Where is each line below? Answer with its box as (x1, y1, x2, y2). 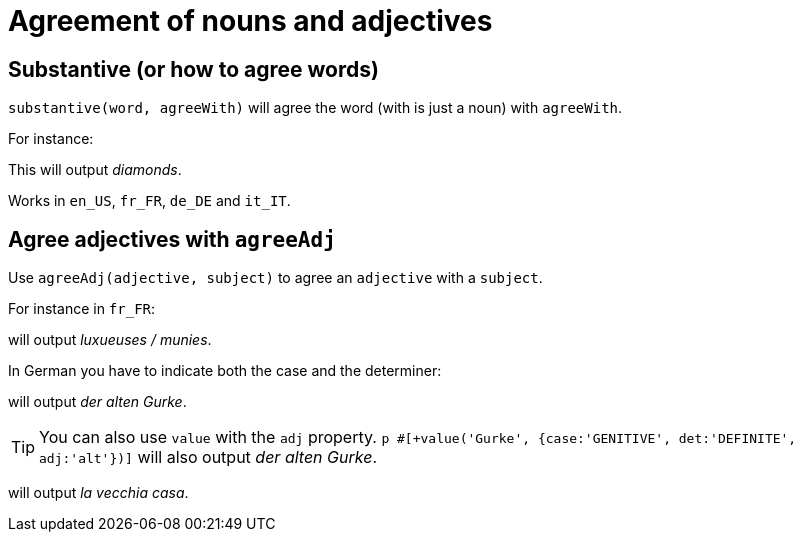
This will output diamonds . (8, 161, 182, 179)
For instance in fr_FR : (8, 300, 156, 318)
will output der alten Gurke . (8, 393, 187, 411)
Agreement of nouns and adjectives (8, 4, 493, 38)
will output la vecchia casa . (8, 484, 189, 502)
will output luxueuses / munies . (8, 331, 212, 349)
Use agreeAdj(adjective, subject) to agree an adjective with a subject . (8, 269, 543, 287)
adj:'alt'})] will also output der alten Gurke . (39, 447, 377, 468)
